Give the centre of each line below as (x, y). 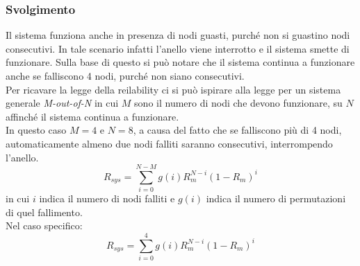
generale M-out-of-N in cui (62, 103)
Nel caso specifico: (44, 225)
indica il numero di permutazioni (276, 198)
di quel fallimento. (44, 212)
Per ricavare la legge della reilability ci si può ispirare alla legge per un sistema (173, 89)
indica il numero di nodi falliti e (107, 198)
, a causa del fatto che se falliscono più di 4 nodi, (237, 130)
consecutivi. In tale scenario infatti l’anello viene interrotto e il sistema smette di (178, 48)
